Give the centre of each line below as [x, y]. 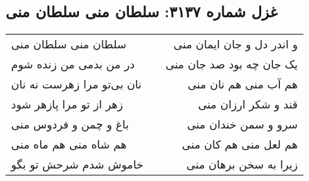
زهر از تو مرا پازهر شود [67, 104]
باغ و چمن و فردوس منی [70, 124]
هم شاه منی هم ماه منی [69, 144]
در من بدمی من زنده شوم [73, 64]
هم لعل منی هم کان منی [240, 144]
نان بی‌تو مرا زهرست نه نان [77, 84]
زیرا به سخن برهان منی [242, 164]
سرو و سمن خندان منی [242, 124]
